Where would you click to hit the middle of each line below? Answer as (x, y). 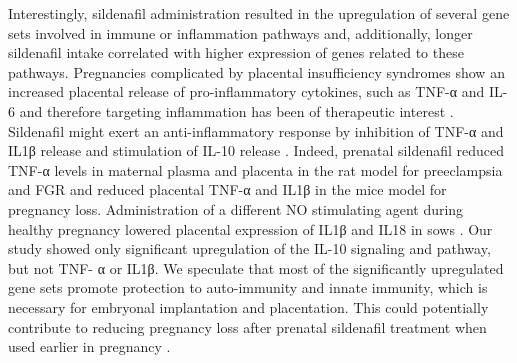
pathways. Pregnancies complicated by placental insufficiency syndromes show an (256, 71)
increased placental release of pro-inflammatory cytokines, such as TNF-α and (246, 91)
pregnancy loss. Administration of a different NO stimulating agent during (236, 208)
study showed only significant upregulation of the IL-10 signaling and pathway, (249, 248)
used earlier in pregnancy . (89, 346)
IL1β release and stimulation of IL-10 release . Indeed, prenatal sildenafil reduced (256, 150)
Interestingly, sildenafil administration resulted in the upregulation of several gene (259, 13)
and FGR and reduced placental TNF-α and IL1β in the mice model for (227, 189)
